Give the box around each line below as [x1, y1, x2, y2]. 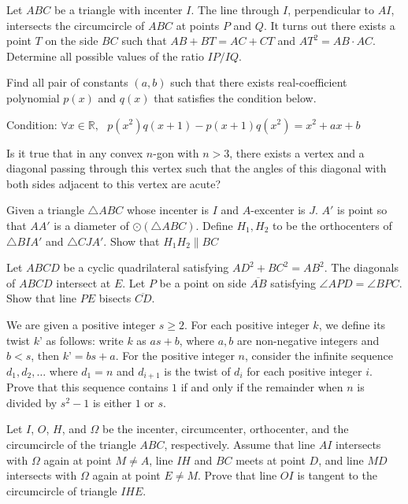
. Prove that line [198, 467, 277, 484]
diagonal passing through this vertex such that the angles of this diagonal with [6, 160, 387, 176]
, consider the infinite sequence [245, 347, 394, 364]
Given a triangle [6, 202, 84, 218]
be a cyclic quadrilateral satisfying [63, 259, 229, 276]
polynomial [6, 89, 60, 106]
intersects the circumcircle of [6, 17, 145, 33]
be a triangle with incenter [54, 2, 183, 17]
